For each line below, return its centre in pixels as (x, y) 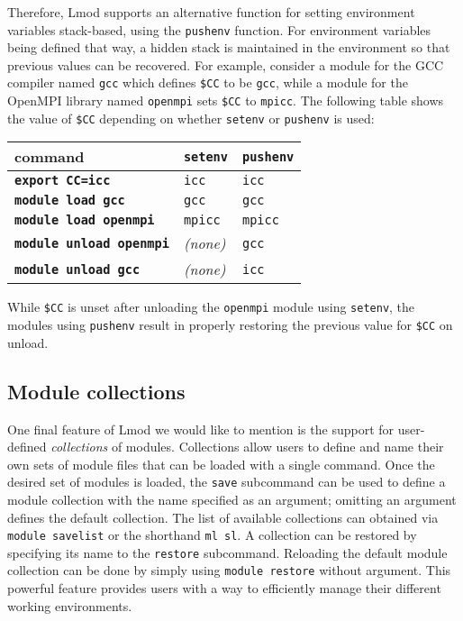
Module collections (96, 391)
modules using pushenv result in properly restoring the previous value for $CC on (230, 325)
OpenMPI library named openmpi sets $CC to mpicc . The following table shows (226, 100)
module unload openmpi (92, 243)
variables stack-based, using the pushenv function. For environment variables (219, 29)
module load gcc (70, 201)
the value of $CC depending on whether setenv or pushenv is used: (191, 118)
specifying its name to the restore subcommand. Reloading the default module (227, 552)
